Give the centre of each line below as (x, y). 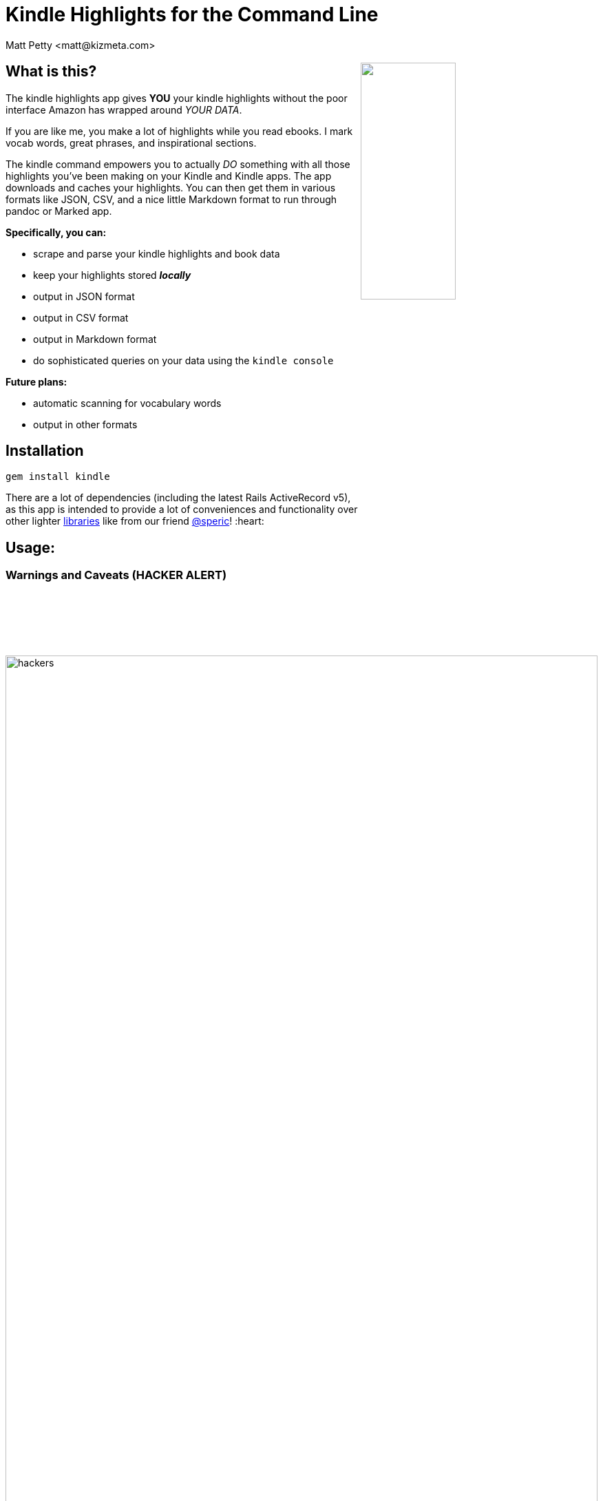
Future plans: (36, 381)
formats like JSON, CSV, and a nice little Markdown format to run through (171, 199)
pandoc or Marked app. (59, 211)
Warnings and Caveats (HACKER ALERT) (116, 575)
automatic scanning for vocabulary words (127, 403)
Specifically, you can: (56, 232)
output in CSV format (81, 317)
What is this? (51, 72)
